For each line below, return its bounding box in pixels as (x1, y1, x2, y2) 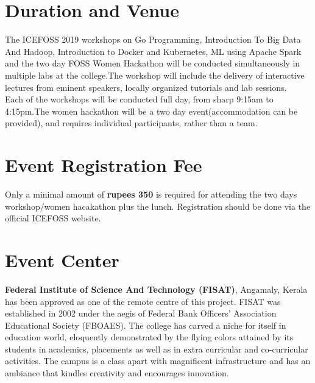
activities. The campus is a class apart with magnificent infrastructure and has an (5, 354, 311, 367)
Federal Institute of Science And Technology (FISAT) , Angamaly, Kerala (5, 282, 308, 295)
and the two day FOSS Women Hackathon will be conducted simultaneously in (5, 57, 300, 70)
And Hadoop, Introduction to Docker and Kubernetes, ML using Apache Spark (5, 45, 302, 57)
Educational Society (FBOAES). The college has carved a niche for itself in (5, 318, 286, 331)
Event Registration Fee (5, 152, 202, 177)
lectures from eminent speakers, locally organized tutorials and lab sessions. (5, 81, 287, 93)
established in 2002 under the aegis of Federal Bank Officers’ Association (5, 307, 277, 320)
